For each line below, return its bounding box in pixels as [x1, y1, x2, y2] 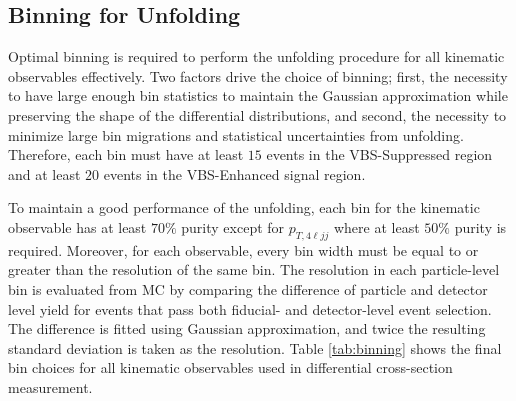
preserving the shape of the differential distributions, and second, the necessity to [8, 104, 507, 125]
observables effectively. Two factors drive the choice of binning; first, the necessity [8, 65, 508, 86]
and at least [8, 163, 81, 184]
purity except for [181, 216, 285, 237]
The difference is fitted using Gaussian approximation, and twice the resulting [8, 318, 486, 339]
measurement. [8, 376, 93, 397]
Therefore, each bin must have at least [8, 144, 244, 165]
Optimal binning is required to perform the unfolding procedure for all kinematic [8, 46, 505, 67]
